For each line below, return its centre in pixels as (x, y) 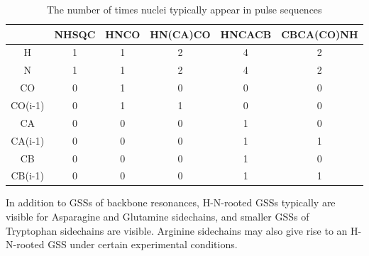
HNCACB (246, 34)
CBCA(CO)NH (320, 34)
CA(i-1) (28, 140)
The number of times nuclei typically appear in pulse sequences (184, 9)
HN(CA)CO (180, 34)
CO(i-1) (28, 105)
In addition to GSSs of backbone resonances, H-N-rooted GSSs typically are (171, 202)
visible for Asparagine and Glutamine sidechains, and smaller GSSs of (158, 217)
